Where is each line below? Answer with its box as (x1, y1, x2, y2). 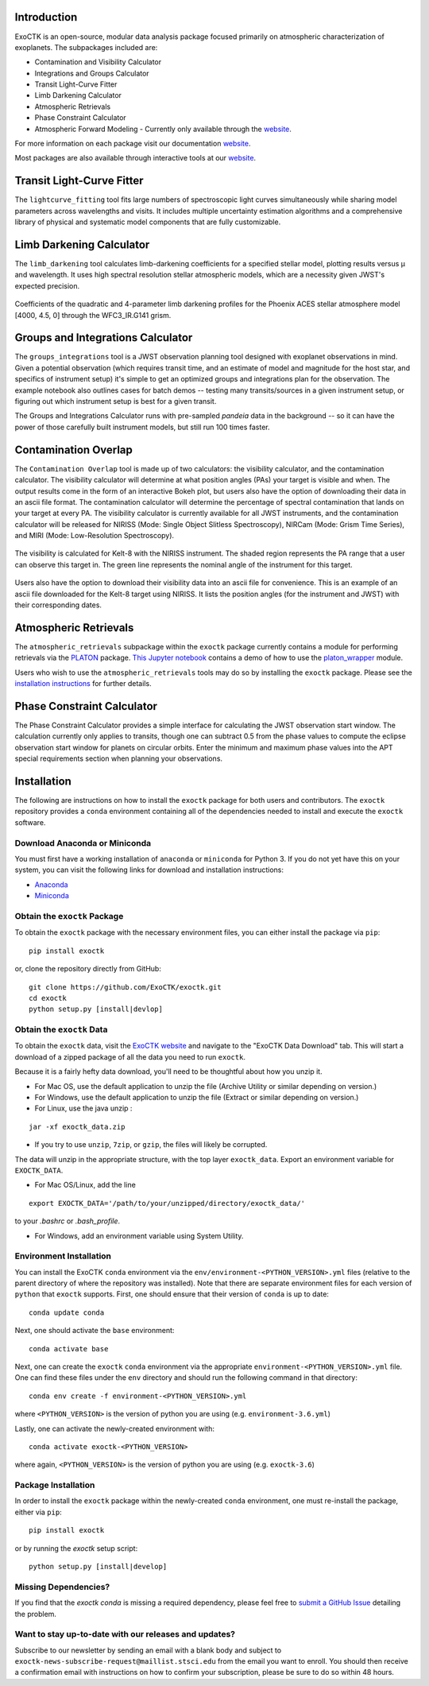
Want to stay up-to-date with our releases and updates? (14, 1629, 236, 1640)
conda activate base (29, 1344, 109, 1353)
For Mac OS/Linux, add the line (34, 1180, 137, 1190)
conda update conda (29, 1308, 105, 1317)
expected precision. (14, 281, 79, 290)
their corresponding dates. (14, 600, 102, 610)
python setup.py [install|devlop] (29, 1005, 163, 1014)
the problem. (14, 1609, 57, 1618)
